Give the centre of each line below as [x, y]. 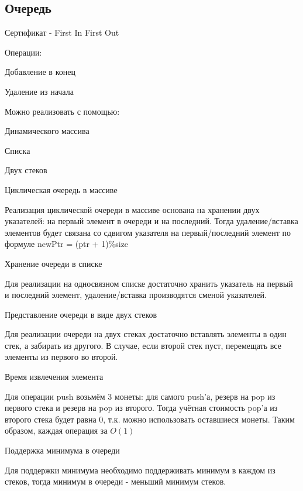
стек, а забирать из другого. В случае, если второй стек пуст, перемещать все [143, 345]
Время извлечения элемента [54, 377]
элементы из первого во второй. [61, 357]
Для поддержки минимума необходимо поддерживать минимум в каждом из [140, 470]
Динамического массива [47, 131]
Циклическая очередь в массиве [61, 189]
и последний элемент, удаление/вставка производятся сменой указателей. [136, 295]
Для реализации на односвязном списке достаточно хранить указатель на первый [149, 283]
